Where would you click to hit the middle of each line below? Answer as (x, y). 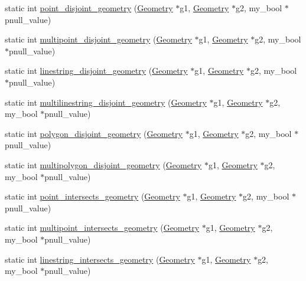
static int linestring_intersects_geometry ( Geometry (100, 259)
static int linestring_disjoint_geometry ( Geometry (96, 71)
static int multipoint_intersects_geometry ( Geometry (102, 228)
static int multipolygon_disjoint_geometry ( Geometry (103, 164)
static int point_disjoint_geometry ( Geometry (89, 8)
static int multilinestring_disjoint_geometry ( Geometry (106, 102)
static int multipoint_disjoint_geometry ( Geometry (98, 39)
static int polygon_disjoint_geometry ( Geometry (94, 133)
